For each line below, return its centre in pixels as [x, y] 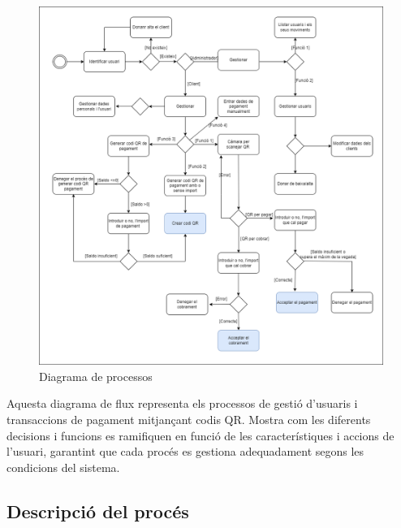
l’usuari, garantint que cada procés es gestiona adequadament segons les [185, 451]
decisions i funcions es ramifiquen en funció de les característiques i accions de [200, 435]
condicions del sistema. [63, 467]
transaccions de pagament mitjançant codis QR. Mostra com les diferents [189, 420]
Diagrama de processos [96, 376]
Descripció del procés [98, 511]
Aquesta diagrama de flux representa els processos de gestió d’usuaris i [182, 403]
